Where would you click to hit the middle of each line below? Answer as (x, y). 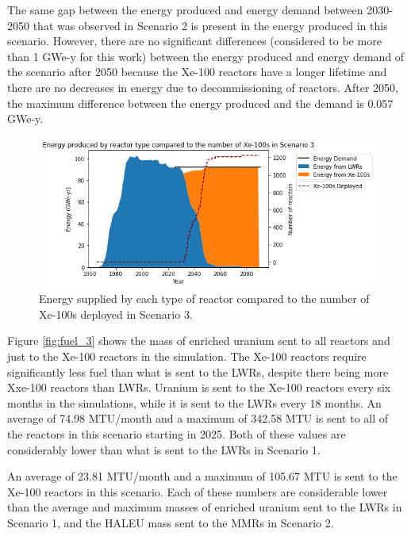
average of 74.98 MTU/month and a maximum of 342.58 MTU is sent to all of (198, 418)
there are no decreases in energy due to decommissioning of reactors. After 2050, (203, 87)
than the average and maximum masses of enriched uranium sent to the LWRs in (205, 507)
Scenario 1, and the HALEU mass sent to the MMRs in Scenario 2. (171, 522)
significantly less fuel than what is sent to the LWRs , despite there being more (198, 371)
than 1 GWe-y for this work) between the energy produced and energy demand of (206, 56)
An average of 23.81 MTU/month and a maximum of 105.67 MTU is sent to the (202, 476)
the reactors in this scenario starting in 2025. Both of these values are (177, 433)
